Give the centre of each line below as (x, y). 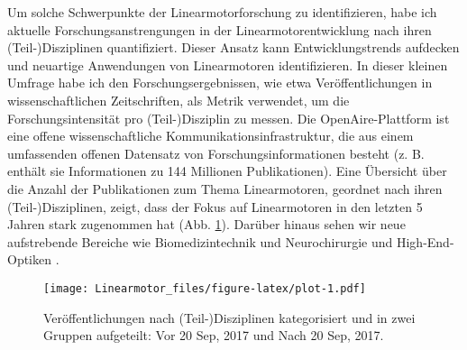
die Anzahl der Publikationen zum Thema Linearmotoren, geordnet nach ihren (225, 188)
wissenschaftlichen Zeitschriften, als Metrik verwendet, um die (179, 100)
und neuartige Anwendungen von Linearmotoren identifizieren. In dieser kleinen (228, 64)
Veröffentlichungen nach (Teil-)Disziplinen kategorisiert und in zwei (229, 317)
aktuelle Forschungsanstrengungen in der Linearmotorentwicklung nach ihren (220, 29)
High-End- (425, 241)
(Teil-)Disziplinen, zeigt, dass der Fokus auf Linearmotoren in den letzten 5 (215, 206)
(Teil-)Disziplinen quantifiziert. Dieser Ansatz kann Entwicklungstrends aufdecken (233, 47)
